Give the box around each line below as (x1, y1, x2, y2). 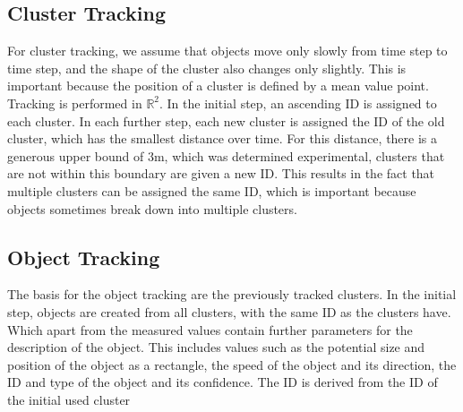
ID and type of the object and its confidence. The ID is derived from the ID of (7, 373, 438, 391)
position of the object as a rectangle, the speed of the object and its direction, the (7, 355, 457, 373)
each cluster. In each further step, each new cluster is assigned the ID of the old (7, 111, 445, 130)
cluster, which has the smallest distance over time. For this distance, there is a (7, 129, 438, 148)
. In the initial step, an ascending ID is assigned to (159, 93, 437, 112)
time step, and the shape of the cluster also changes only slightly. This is (7, 58, 407, 77)
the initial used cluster (7, 390, 131, 408)
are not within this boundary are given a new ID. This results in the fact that (7, 164, 435, 183)
